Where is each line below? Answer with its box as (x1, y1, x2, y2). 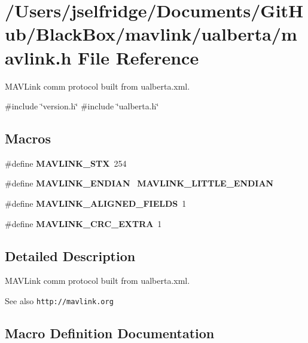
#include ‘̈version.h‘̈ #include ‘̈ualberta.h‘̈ (5, 100, 159, 112)
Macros (5, 129, 51, 148)
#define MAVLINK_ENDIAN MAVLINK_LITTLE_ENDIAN (5, 177, 274, 189)
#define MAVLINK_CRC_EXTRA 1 (5, 217, 162, 229)
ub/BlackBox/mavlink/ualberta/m (5, 22, 297, 46)
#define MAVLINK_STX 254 (5, 157, 127, 169)
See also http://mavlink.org (5, 295, 114, 307)
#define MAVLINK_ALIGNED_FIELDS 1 (5, 197, 187, 210)
